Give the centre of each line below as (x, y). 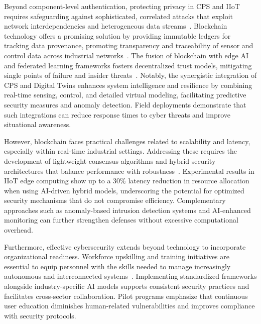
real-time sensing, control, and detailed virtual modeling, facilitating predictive (125, 95)
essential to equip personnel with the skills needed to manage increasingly (117, 266)
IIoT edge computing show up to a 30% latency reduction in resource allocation (127, 181)
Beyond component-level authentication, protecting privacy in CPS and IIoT (122, 6)
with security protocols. (40, 315)
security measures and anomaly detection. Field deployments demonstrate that (125, 104)
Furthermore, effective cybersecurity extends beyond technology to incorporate (125, 246)
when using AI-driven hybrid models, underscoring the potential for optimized (124, 190)
